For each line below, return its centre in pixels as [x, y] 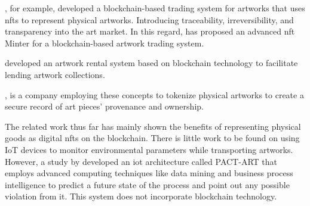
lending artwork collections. [55, 74]
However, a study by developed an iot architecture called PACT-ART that [141, 161]
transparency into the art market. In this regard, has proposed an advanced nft [150, 31]
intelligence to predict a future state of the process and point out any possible [147, 184]
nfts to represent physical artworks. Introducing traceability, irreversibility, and [149, 19]
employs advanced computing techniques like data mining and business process [149, 173]
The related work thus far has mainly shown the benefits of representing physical [153, 126]
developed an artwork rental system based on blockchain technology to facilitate [151, 63]
